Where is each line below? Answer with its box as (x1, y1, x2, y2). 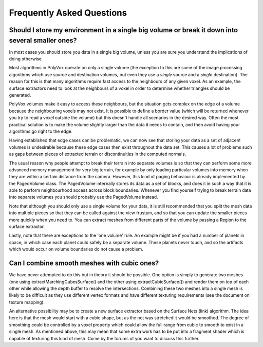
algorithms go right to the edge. (9, 128, 73, 134)
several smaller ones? (9, 36, 77, 44)
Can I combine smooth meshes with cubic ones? (9, 259, 159, 267)
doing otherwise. (9, 56, 43, 62)
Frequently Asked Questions (9, 7, 127, 18)
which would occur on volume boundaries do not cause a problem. (9, 246, 143, 252)
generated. (9, 92, 31, 98)
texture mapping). (9, 299, 45, 305)
